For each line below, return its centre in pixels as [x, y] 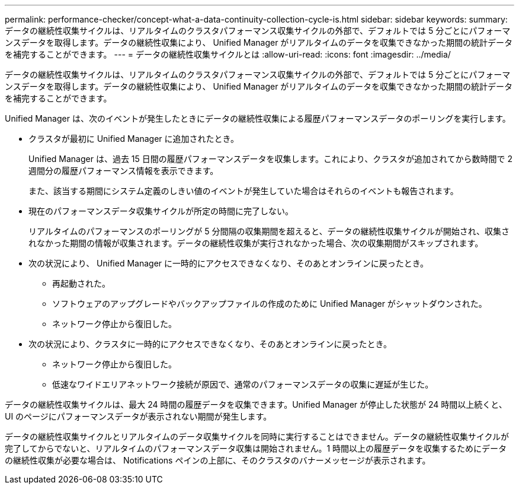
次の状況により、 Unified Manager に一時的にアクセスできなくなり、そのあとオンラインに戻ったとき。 [229, 263]
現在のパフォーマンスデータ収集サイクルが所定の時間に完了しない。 [161, 211]
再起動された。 [81, 283]
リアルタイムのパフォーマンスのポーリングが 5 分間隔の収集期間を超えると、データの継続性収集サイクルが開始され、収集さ [269, 231]
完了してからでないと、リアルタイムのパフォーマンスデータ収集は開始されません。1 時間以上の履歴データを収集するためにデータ [256, 448]
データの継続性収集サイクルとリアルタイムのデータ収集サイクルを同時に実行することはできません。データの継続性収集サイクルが [257, 436]
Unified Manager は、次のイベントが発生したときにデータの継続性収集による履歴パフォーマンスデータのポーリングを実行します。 [258, 118]
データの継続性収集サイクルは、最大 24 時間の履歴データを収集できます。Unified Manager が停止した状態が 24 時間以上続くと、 [256, 404]
